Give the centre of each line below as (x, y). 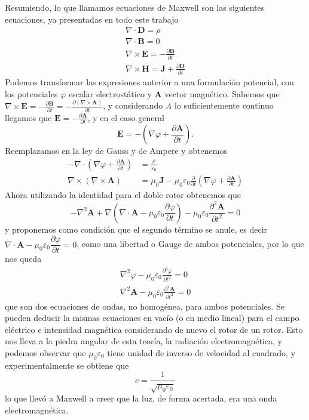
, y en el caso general (126, 117)
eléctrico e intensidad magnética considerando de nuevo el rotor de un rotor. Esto (154, 329)
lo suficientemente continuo (224, 105)
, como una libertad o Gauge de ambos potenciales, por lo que (190, 244)
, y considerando (133, 105)
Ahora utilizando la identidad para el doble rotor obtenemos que (123, 195)
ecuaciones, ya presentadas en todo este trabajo (92, 19)
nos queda (23, 259)
